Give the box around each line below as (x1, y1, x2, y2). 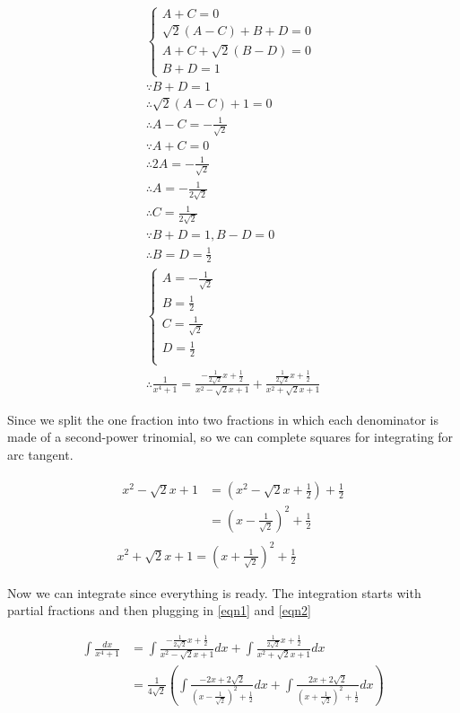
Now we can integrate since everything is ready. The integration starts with (7, 583, 421, 602)
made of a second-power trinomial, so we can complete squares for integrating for (7, 427, 454, 446)
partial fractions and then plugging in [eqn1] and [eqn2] (7, 601, 311, 620)
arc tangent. (7, 445, 74, 463)
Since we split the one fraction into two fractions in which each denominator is (7, 409, 438, 428)
